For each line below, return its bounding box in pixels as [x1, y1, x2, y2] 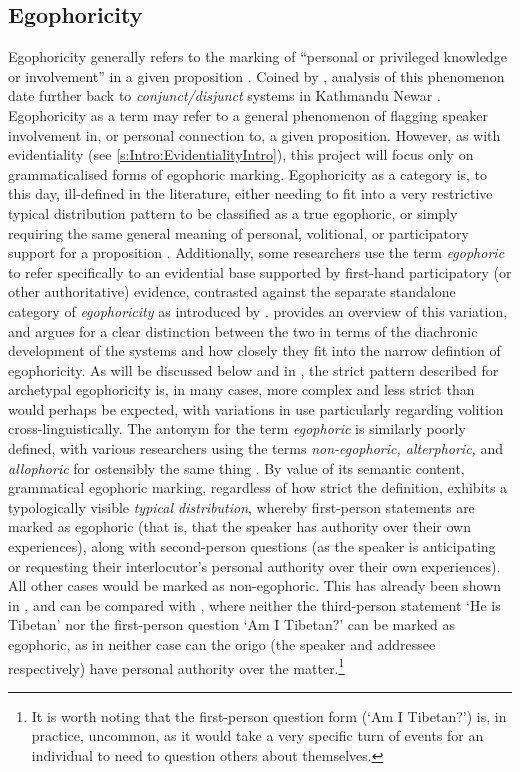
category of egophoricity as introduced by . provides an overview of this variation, [8, 300, 508, 321]
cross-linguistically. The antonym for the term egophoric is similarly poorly [8, 418, 466, 439]
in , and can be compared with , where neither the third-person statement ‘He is [8, 594, 501, 615]
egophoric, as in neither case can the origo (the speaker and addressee [8, 634, 436, 655]
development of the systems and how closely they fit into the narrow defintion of [8, 340, 501, 361]
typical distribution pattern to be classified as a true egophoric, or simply [8, 202, 458, 223]
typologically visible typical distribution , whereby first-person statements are [8, 496, 475, 517]
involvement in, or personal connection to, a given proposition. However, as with [8, 124, 501, 145]
